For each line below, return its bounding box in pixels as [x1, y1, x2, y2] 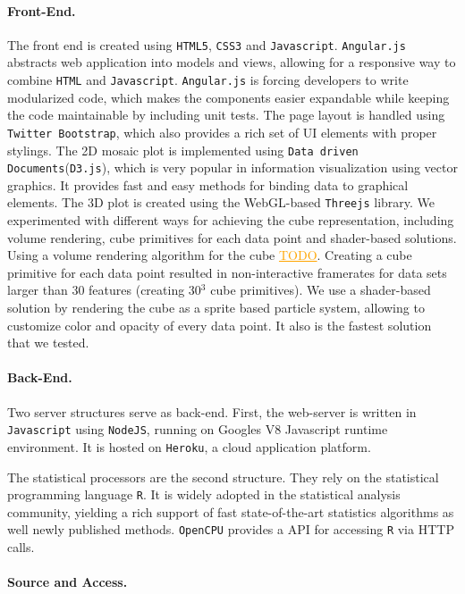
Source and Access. [7, 573, 128, 591]
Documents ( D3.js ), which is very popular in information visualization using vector [7, 158, 458, 177]
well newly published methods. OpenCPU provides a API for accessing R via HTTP [7, 520, 454, 539]
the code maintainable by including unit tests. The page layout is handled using [7, 105, 445, 124]
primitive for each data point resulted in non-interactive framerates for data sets [7, 263, 447, 281]
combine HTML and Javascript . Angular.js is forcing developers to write [7, 71, 409, 89]
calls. [7, 538, 35, 556]
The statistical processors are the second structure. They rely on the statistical [7, 467, 439, 486]
